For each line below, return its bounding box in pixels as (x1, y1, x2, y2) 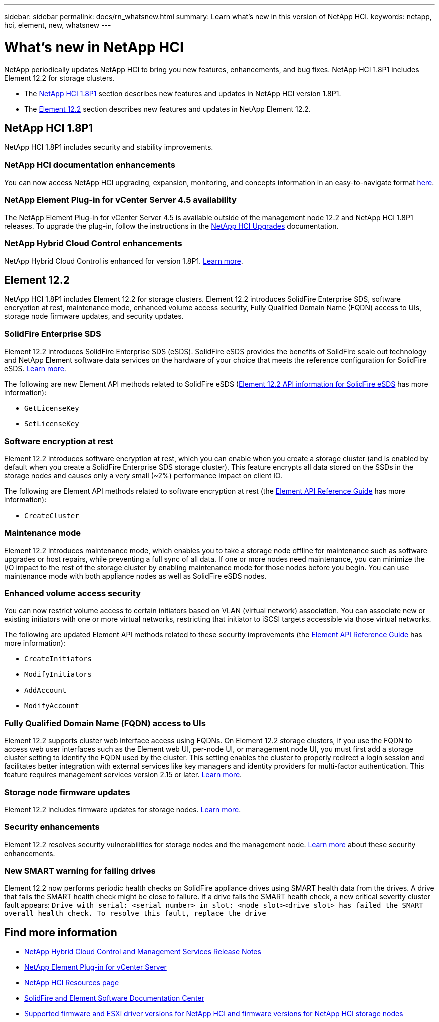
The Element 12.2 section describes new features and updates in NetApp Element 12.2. (24, 104, 311, 113)
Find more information (4, 926, 117, 939)
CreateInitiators (24, 655, 92, 663)
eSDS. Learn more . (4, 364, 66, 373)
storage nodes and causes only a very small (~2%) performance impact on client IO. (4, 471, 283, 480)
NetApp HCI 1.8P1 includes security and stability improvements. (4, 143, 213, 152)
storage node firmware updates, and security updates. (4, 312, 184, 321)
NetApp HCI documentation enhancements (4, 159, 175, 170)
